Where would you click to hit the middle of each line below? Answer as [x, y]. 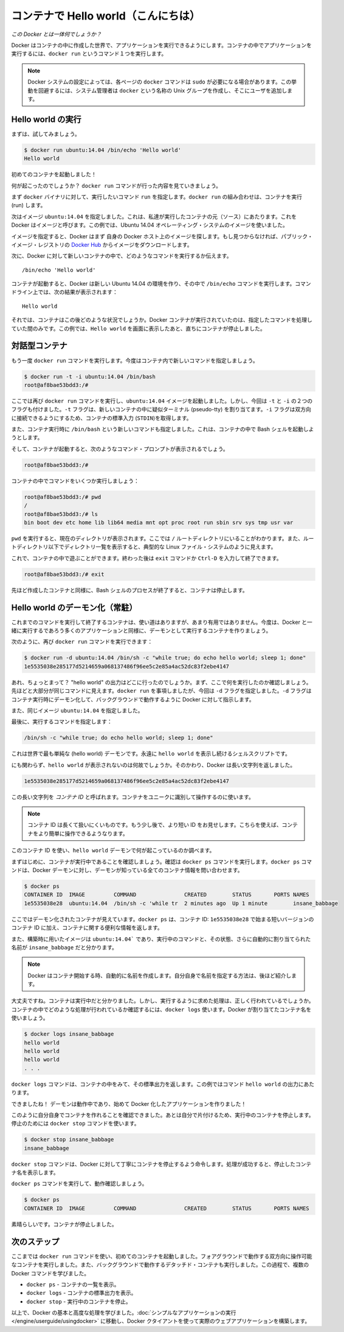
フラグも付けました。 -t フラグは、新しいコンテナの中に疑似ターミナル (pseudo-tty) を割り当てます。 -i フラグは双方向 [161, 409]
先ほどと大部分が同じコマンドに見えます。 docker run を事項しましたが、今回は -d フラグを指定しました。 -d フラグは [162, 691]
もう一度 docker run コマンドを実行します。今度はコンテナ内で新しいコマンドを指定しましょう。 [135, 360]
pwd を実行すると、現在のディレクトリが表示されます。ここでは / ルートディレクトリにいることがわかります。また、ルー [163, 538]
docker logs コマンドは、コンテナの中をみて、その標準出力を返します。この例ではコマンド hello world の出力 [155, 1084]
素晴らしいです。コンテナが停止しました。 [64, 1224]
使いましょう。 [30, 1018]
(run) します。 [29, 205]
